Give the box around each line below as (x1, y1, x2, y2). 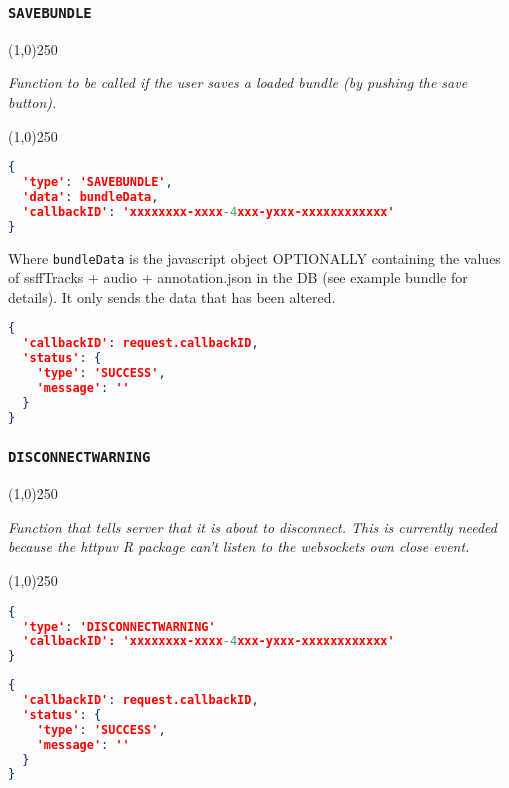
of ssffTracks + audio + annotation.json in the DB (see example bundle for (8, 267, 468, 288)
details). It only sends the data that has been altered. (8, 286, 336, 307)
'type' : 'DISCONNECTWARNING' (22, 619, 216, 634)
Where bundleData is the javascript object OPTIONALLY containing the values (8, 247, 501, 268)
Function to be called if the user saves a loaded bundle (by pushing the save (8, 72, 468, 93)
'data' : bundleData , (22, 189, 159, 204)
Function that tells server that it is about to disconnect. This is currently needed (8, 516, 498, 537)
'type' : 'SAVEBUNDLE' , (22, 175, 173, 190)
